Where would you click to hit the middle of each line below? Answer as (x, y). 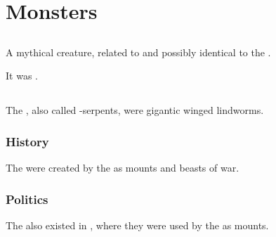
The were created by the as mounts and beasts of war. (123, 168)
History (27, 141)
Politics (27, 199)
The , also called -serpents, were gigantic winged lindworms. (135, 110)
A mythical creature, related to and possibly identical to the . (138, 52)
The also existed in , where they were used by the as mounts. (137, 225)
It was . (22, 76)
